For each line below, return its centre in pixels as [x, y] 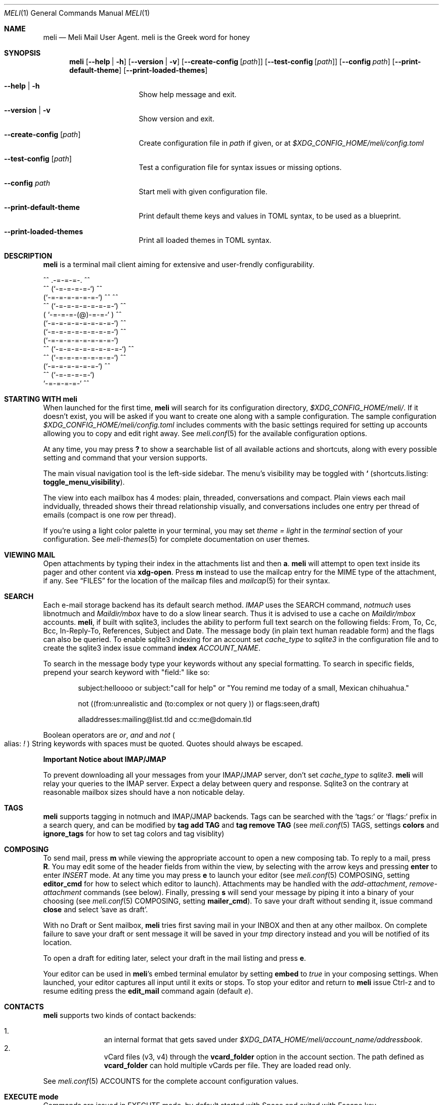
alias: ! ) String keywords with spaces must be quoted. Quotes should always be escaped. [153, 743]
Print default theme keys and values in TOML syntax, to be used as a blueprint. [270, 216]
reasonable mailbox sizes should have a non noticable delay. [144, 792]
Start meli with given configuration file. [203, 192]
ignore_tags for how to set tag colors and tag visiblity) [134, 834]
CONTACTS [24, 1007]
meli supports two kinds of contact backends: [120, 1015]
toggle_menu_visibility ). [84, 482]
